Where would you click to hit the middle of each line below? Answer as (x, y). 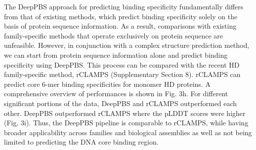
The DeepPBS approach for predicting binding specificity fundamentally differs (124, 6)
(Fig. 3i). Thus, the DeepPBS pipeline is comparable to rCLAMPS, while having (126, 123)
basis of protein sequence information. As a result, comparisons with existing (120, 26)
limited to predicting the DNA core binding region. (81, 142)
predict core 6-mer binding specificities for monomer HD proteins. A (107, 84)
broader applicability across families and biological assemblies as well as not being (128, 132)
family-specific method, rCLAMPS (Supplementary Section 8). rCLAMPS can (122, 74)
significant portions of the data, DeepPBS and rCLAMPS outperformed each (121, 103)
